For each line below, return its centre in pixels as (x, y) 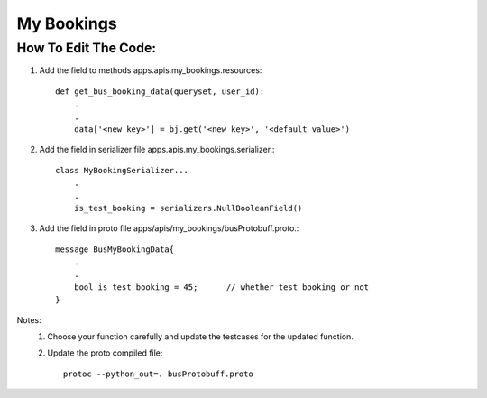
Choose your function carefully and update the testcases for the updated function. (200, 337)
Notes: (29, 319)
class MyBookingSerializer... (122, 170)
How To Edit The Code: (87, 48)
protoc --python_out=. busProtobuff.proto (159, 374)
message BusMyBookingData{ (115, 249)
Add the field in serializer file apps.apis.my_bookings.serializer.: (157, 150)
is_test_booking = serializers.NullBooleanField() (188, 208)
